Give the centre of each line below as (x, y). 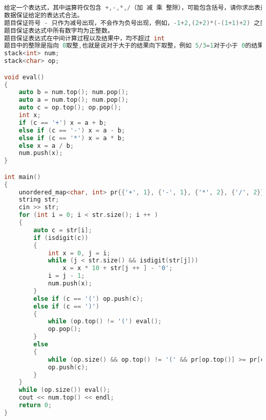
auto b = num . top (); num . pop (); (74, 92)
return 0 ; (35, 405)
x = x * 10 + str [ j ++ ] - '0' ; (118, 268)
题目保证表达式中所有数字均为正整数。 (59, 30)
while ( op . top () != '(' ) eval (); (105, 322)
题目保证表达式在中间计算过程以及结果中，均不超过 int (85, 38)
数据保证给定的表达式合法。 (44, 15)
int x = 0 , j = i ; (79, 253)
